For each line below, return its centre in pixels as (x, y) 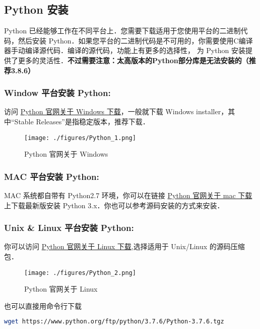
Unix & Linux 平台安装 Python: (69, 228)
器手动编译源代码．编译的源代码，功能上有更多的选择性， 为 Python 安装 (125, 50)
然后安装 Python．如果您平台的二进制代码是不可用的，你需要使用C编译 (135, 40)
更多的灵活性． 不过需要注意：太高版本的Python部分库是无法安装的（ (133, 60)
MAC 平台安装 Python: (52, 176)
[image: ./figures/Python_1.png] (80, 138)
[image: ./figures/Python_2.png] (80, 273)
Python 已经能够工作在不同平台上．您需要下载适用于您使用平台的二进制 (122, 31)
